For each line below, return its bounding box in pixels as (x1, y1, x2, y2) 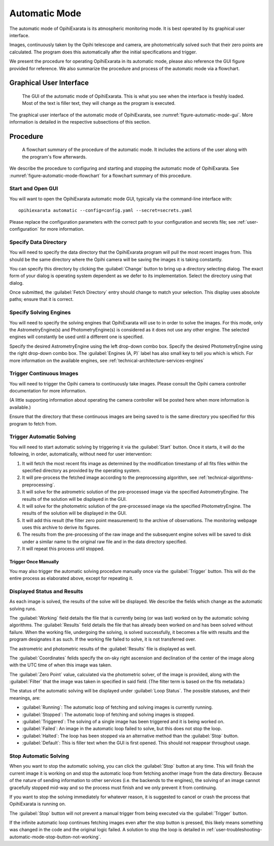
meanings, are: (9, 694, 41, 701)
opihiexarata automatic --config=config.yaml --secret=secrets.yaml (18, 207, 192, 214)
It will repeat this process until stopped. (22, 546, 105, 552)
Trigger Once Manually (9, 559, 59, 565)
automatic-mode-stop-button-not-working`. (9, 834, 101, 840)
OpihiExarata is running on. (9, 801, 66, 807)
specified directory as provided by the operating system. (22, 467, 141, 473)
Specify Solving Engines (9, 309, 71, 316)
